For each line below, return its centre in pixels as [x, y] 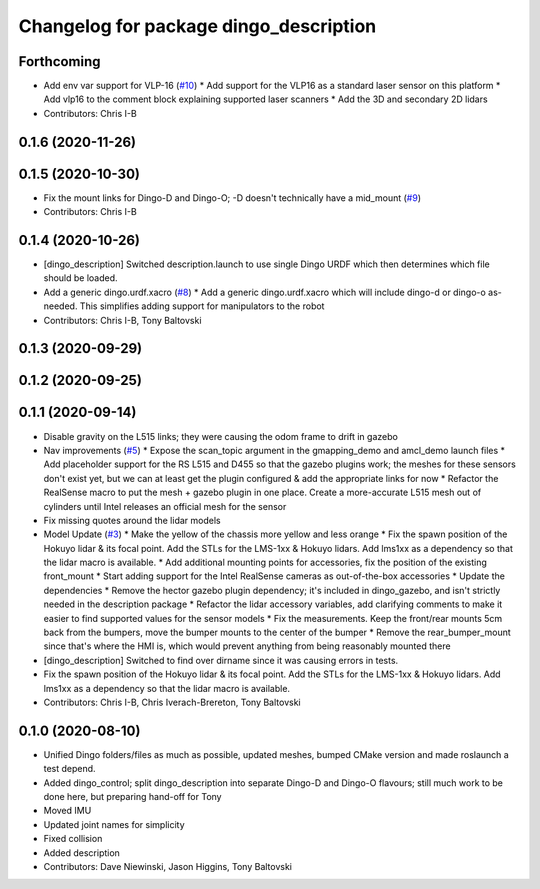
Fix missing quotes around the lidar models [132, 520]
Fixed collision [73, 839]
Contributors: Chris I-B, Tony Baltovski [122, 320]
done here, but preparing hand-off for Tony [132, 797]
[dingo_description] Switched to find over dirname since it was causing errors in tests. [221, 660]
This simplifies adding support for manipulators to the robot [202, 306]
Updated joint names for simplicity [114, 824]
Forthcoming [59, 61]
